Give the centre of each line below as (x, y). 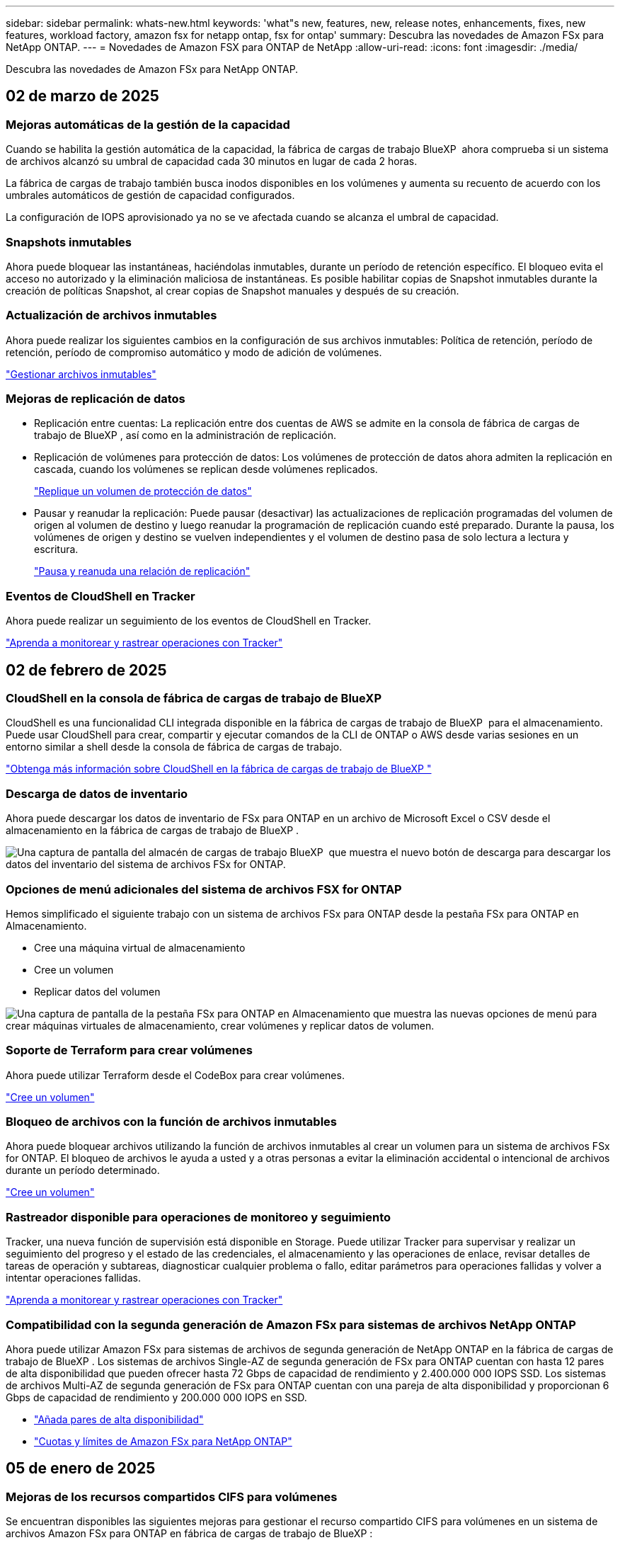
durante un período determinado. (83, 1170)
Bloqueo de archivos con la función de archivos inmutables (171, 1122)
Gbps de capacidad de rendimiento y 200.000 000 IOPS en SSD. (156, 1397)
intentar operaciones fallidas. (73, 1278)
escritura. (56, 549)
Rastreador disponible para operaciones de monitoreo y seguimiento (198, 1217)
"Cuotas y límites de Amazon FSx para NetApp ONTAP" (163, 1441)
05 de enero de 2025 (81, 1469)
